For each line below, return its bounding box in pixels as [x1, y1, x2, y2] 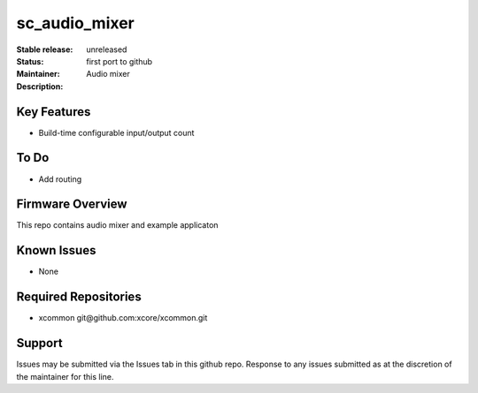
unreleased [86, 44, 127, 55]
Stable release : [16, 44, 73, 55]
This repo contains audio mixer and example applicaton [16, 220, 219, 231]
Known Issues [16, 243, 96, 258]
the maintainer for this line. [16, 371, 114, 382]
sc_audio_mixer [16, 13, 135, 33]
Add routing [38, 173, 82, 185]
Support [16, 336, 63, 351]
